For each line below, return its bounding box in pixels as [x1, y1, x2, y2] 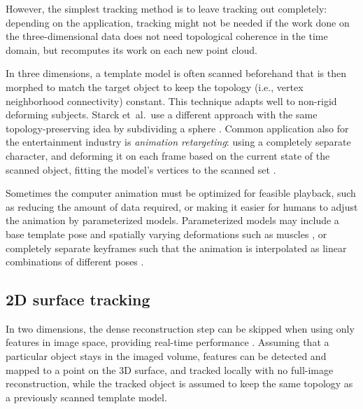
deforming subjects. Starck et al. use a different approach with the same [6, 107, 318, 122]
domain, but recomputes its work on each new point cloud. [6, 42, 257, 57]
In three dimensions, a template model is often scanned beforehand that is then [6, 66, 346, 81]
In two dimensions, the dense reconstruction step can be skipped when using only [6, 321, 355, 335]
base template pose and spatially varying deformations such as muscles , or [6, 226, 327, 241]
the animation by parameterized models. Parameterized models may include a [6, 213, 339, 228]
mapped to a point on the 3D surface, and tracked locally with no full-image [6, 362, 334, 377]
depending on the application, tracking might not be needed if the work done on [6, 15, 350, 29]
